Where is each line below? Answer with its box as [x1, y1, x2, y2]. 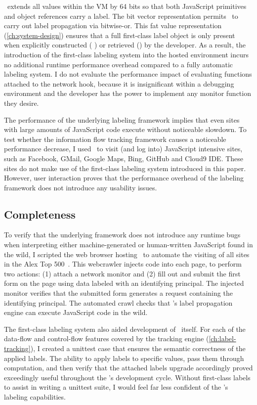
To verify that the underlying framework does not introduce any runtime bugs [4, 229, 241, 240]
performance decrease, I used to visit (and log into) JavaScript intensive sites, [4, 143, 243, 154]
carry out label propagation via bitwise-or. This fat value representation [4, 20, 222, 31]
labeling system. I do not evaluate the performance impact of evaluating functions [4, 69, 252, 79]
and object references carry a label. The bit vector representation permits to [4, 10, 238, 21]
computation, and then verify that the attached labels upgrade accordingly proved [4, 362, 253, 373]
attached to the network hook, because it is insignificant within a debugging [4, 78, 234, 89]
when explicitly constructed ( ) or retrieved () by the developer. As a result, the [4, 40, 246, 50]
